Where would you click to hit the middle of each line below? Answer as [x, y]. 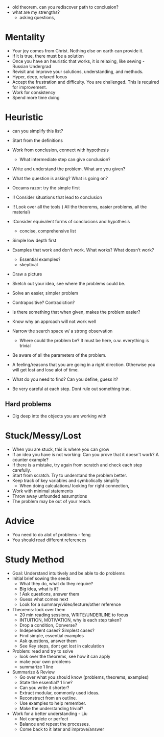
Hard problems [28, 404]
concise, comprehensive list [48, 231]
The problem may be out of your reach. [52, 501]
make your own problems [45, 661]
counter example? [30, 460]
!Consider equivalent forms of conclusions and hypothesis [71, 221]
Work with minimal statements [43, 491]
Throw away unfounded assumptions [49, 496]
